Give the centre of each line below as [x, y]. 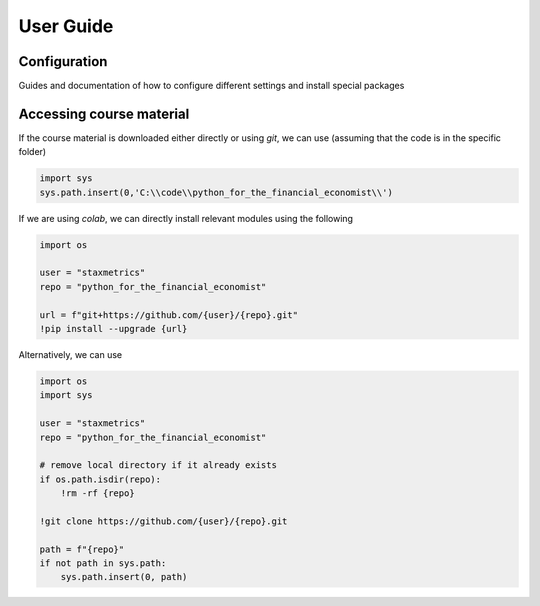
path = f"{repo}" [82, 549]
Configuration [63, 61]
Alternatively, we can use [70, 355]
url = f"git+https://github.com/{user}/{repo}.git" [169, 314]
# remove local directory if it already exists [158, 465]
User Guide [66, 26]
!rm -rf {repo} [97, 493]
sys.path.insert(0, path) [124, 577]
